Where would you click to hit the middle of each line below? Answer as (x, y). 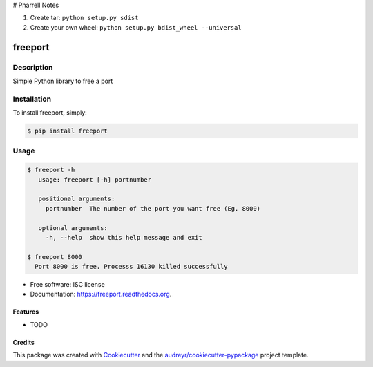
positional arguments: (77, 199)
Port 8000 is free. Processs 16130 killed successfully (131, 267)
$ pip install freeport (68, 131)
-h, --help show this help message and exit (124, 237)
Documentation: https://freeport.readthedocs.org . (101, 294)
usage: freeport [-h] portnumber (95, 179)
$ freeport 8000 (55, 257)
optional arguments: (73, 228)
